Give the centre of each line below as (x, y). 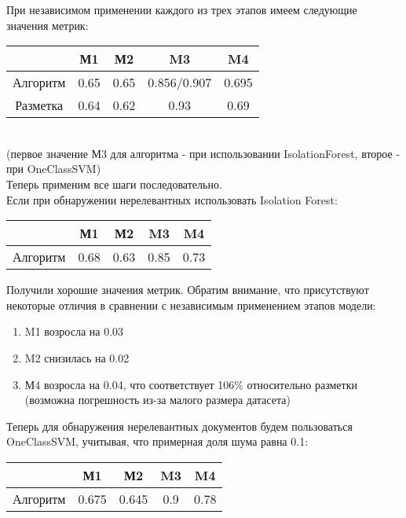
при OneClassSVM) (54, 169)
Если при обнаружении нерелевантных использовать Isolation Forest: (172, 199)
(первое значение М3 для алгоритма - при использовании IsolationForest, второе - (203, 153)
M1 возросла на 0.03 (74, 331)
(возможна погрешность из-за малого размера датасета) (157, 400)
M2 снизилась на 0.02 (77, 357)
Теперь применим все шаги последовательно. (114, 184)
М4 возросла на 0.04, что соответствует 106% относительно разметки (191, 384)
